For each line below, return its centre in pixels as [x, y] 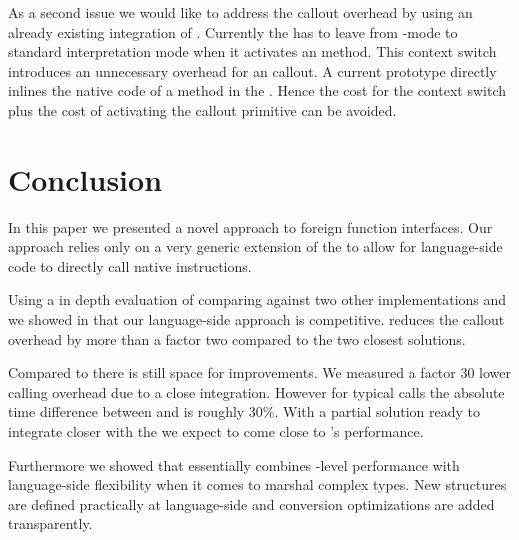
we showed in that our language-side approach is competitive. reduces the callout [256, 319]
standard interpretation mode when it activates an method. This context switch [252, 51]
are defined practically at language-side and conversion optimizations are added [251, 503]
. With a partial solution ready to [377, 411]
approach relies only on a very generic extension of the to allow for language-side [255, 246]
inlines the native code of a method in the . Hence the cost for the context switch [257, 90]
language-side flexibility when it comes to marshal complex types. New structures [257, 484]
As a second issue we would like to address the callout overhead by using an [240, 12]
